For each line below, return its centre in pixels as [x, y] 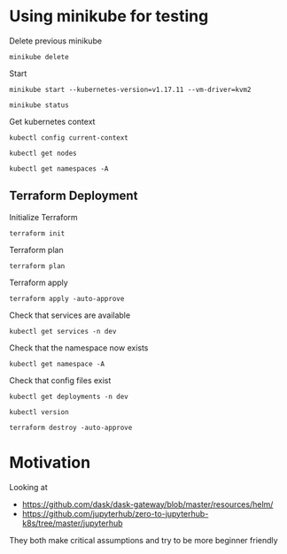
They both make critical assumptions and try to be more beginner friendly [143, 540]
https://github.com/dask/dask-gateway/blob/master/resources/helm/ [147, 504]
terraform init [37, 233]
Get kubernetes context [52, 121]
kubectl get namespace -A [57, 364]
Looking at [29, 487]
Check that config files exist [60, 380]
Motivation [50, 462]
